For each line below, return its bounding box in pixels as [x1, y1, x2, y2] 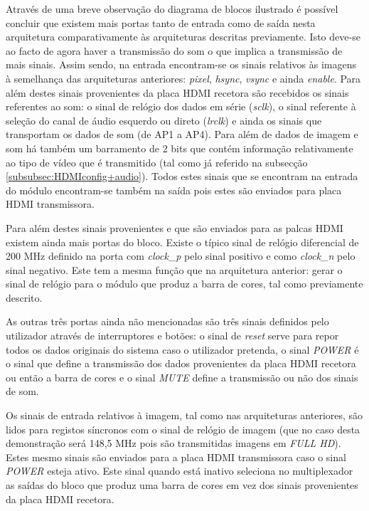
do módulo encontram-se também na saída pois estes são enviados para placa [6, 182, 342, 197]
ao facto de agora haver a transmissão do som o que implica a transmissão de [6, 43, 343, 58]
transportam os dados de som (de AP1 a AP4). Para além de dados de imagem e [6, 127, 358, 142]
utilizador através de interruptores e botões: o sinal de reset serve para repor [6, 328, 339, 343]
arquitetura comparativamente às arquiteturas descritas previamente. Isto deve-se [6, 29, 360, 44]
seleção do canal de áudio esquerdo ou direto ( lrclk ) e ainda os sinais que [6, 112, 322, 127]
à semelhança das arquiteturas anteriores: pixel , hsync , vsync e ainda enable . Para [6, 70, 361, 85]
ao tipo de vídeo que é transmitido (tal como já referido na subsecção [6, 154, 308, 169]
